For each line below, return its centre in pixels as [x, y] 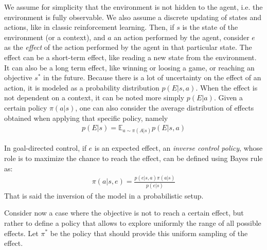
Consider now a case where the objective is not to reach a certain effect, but [124, 213]
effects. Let [21, 233]
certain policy [26, 107]
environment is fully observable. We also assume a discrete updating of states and [133, 17]
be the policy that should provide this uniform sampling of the [149, 233]
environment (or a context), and [55, 37]
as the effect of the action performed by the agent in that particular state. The [128, 47]
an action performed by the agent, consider [182, 37]
